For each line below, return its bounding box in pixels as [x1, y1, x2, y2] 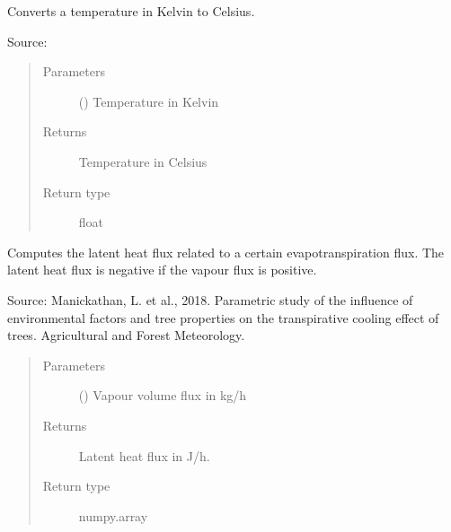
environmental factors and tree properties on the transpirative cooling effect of [7, 308, 439, 327]
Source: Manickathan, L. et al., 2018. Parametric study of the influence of [7, 290, 413, 309]
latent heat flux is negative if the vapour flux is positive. [7, 260, 317, 279]
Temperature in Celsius [78, 152, 208, 170]
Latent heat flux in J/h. [78, 446, 210, 465]
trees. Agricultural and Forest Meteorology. [7, 326, 245, 344]
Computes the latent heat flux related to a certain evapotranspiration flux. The [7, 242, 445, 261]
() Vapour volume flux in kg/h [78, 386, 247, 405]
